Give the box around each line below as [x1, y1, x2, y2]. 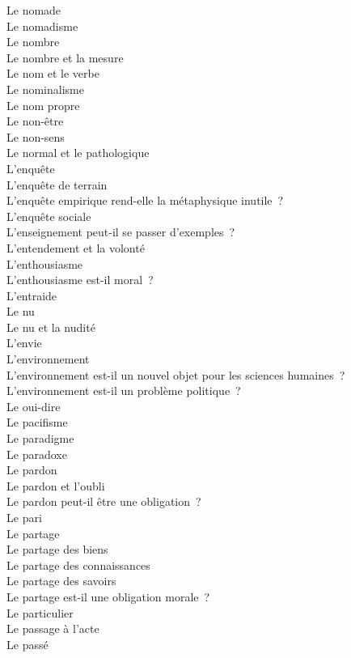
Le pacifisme [6, 414, 68, 431]
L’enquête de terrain [6, 176, 108, 193]
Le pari [6, 509, 42, 525]
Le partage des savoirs [6, 572, 116, 589]
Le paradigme [6, 430, 74, 447]
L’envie [6, 334, 42, 351]
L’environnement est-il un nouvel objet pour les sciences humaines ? [6, 366, 345, 383]
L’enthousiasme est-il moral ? [6, 271, 154, 288]
